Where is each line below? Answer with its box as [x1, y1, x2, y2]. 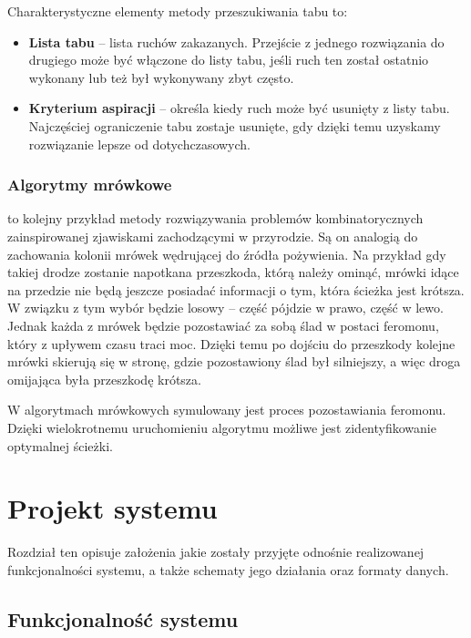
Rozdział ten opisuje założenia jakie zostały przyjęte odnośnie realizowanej [7, 542, 425, 561]
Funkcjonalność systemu [7, 604, 239, 633]
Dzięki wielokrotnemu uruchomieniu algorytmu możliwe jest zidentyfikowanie [7, 417, 436, 437]
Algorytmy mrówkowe [7, 173, 172, 196]
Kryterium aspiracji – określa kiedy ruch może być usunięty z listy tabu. [28, 98, 450, 118]
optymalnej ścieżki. [7, 436, 113, 455]
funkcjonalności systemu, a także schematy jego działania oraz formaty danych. [7, 560, 449, 579]
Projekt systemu [7, 489, 218, 527]
